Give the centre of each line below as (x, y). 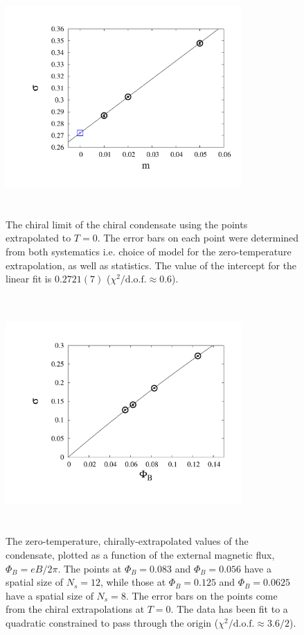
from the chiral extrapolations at (75, 609)
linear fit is (29, 279)
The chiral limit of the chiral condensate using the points (127, 224)
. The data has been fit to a (229, 609)
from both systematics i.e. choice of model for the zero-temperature (149, 251)
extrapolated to (38, 238)
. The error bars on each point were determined (198, 238)
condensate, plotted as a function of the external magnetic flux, (140, 555)
